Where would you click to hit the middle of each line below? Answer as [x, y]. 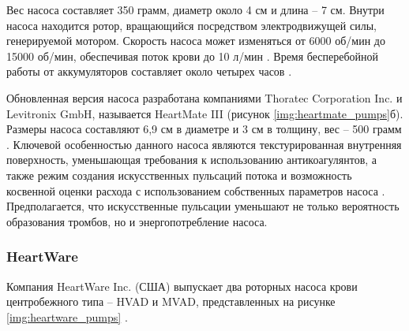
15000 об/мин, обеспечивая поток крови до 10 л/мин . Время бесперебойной [193, 56]
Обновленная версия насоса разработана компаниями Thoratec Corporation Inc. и [204, 97]
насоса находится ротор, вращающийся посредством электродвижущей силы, [191, 25]
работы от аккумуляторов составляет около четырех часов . [149, 71]
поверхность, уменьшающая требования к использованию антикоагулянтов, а [192, 160]
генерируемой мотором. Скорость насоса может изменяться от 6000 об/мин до [196, 41]
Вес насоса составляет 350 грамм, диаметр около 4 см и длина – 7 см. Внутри [195, 9]
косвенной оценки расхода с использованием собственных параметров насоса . [196, 190]
